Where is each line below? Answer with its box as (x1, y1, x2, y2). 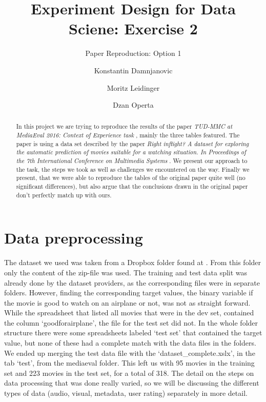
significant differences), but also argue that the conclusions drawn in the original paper (16, 182, 248, 191)
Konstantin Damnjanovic (94, 65, 173, 75)
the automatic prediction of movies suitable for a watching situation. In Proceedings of (16, 148, 246, 156)
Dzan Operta (113, 99, 154, 110)
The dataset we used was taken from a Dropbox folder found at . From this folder (4, 257, 261, 268)
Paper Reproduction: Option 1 (85, 48, 181, 58)
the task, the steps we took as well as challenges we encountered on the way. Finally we (16, 165, 250, 173)
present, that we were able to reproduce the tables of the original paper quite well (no (16, 173, 245, 182)
